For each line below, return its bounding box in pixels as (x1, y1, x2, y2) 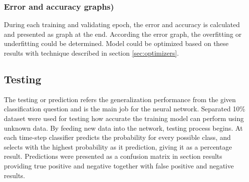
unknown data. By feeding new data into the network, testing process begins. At (4, 122, 243, 133)
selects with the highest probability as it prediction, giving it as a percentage (4, 141, 232, 152)
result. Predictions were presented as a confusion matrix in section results (4, 151, 222, 161)
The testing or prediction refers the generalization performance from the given (4, 94, 236, 104)
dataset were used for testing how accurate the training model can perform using (4, 113, 244, 123)
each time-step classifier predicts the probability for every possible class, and (4, 132, 231, 142)
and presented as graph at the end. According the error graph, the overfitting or (4, 29, 242, 39)
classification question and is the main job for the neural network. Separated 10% (4, 104, 246, 114)
